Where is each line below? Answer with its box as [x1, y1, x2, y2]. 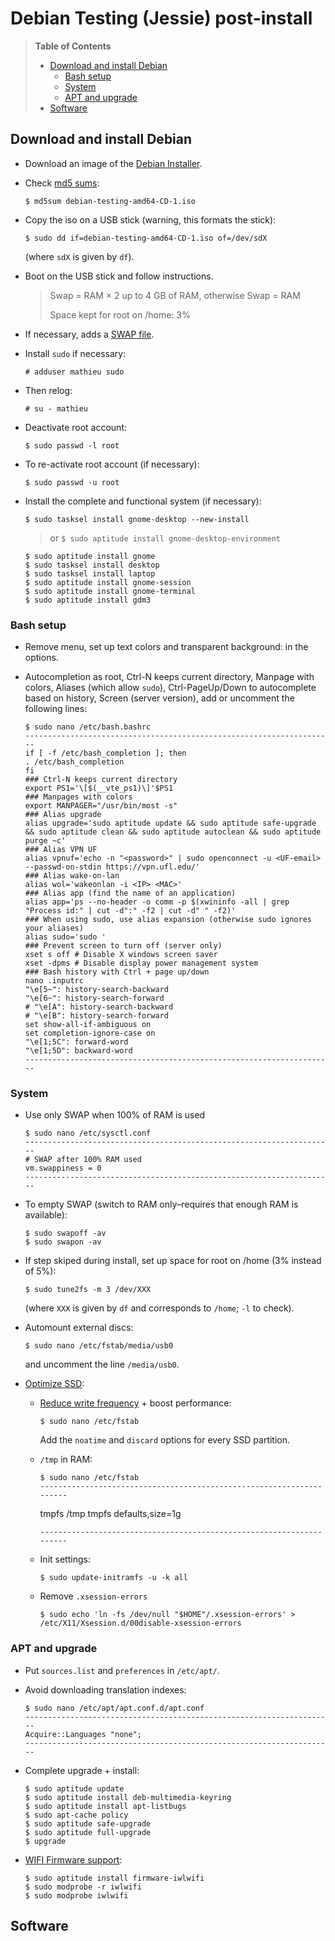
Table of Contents [34, 40, 112, 52]
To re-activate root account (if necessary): [24, 458, 200, 470]
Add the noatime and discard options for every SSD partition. [39, 1434, 291, 1446]
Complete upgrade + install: [24, 1764, 140, 1776]
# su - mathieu [24, 403, 89, 414]
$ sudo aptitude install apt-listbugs [24, 1801, 187, 1811]
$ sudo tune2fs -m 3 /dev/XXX [24, 1285, 152, 1295]
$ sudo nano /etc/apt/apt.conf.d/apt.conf [24, 1703, 205, 1713]
